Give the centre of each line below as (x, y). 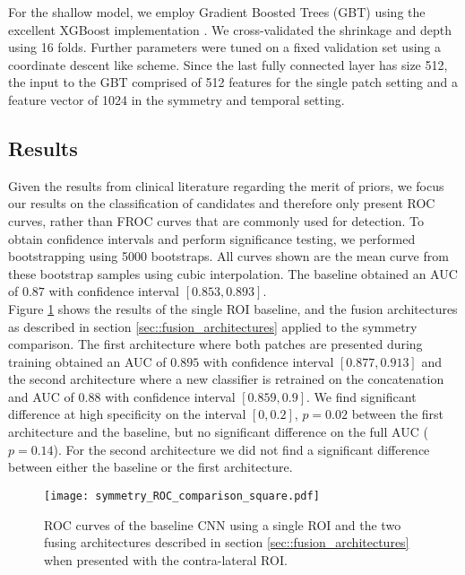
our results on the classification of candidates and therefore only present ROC (222, 203)
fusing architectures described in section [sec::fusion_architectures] (227, 542)
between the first (398, 414)
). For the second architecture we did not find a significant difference (241, 449)
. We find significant (361, 396)
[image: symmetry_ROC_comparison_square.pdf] (182, 496)
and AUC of (41, 396)
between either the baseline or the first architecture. (151, 467)
